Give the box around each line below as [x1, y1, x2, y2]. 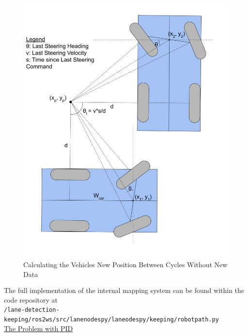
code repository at [4, 294, 58, 305]
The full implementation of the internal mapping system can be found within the [4, 285, 245, 295]
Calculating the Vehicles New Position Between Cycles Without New [23, 259, 228, 269]
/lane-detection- [4, 306, 60, 314]
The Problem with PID [4, 323, 73, 333]
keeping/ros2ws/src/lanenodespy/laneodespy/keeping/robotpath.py [4, 316, 219, 323]
